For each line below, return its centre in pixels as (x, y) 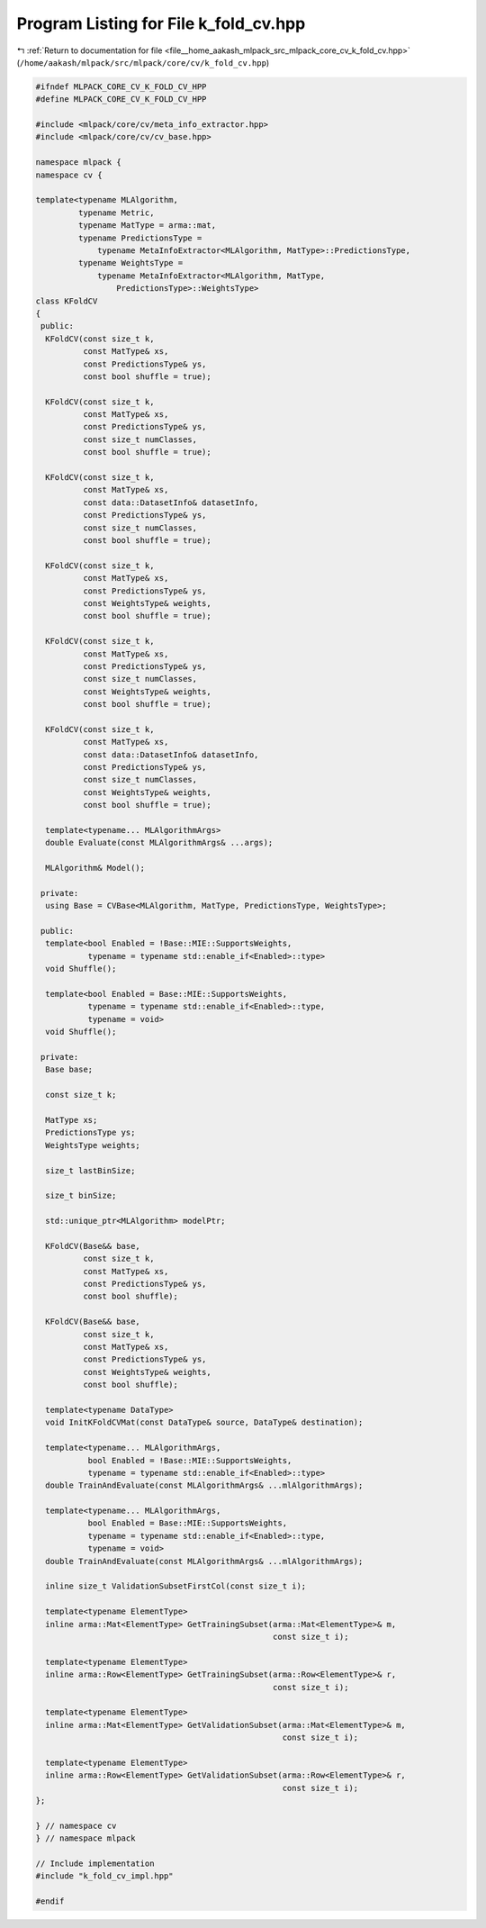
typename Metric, (116, 213)
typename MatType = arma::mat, (147, 226)
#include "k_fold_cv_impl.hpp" (105, 1876)
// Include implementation (95, 1864)
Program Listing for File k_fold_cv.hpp (161, 23)
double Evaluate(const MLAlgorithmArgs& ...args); (159, 843)
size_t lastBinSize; (90, 1170)
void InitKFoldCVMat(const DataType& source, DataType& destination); (204, 1422)
